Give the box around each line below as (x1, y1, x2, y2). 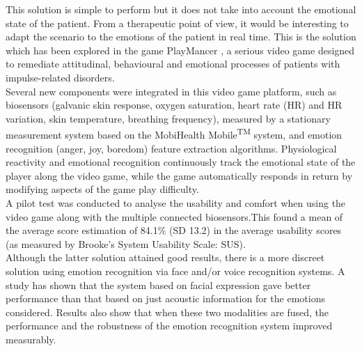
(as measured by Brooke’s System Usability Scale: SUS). (6, 236, 246, 251)
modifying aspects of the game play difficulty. (6, 182, 199, 196)
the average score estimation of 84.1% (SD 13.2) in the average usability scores (6, 223, 342, 237)
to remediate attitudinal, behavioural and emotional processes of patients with (6, 56, 340, 71)
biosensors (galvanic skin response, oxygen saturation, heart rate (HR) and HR (6, 97, 343, 112)
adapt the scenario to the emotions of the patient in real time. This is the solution (6, 29, 356, 44)
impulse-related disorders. (6, 70, 115, 84)
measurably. (6, 331, 56, 346)
